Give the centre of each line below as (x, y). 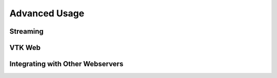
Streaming (26, 31)
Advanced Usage (47, 13)
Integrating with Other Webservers (66, 64)
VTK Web (25, 48)
